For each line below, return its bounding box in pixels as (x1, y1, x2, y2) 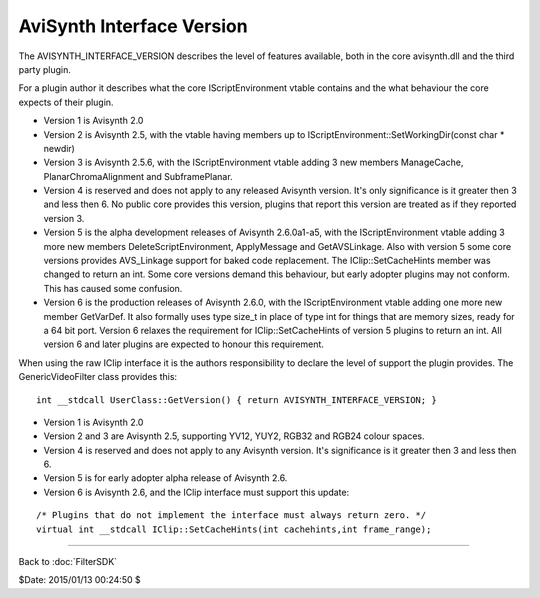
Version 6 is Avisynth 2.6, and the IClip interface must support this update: (43, 486, 350, 498)
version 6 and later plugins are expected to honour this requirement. (43, 338, 325, 350)
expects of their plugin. (18, 96, 114, 108)
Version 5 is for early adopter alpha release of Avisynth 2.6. (43, 472, 288, 484)
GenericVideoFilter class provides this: (18, 371, 178, 383)
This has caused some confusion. (43, 282, 183, 294)
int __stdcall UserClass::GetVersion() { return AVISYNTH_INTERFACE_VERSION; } (36, 394, 437, 405)
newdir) (43, 142, 75, 154)
